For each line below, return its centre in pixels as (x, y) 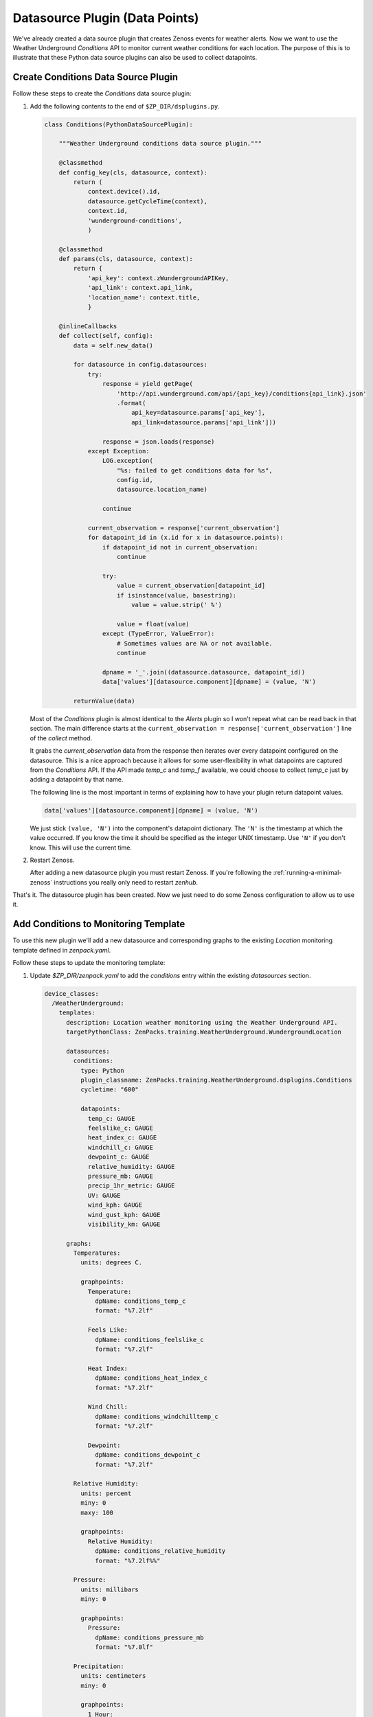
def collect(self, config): (106, 336)
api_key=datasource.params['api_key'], (198, 413)
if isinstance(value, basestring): (177, 595)
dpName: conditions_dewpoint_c (148, 1455)
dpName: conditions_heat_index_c (151, 1378)
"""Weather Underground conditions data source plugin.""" (160, 144)
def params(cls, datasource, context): (126, 259)
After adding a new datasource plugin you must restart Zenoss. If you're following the (151, 873)
